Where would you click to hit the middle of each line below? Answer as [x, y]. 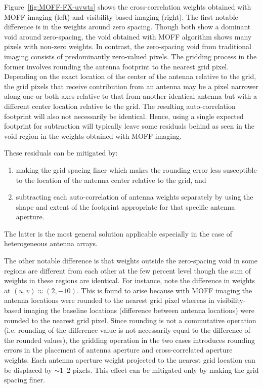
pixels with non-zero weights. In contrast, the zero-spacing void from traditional [128, 46]
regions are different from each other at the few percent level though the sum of [128, 270]
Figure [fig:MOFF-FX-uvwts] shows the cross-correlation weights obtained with [128, 7]
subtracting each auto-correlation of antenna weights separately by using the [135, 197]
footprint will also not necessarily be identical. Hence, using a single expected [124, 116]
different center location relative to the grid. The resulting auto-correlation [120, 106]
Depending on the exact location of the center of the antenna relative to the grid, [130, 76]
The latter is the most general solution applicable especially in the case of [118, 233]
